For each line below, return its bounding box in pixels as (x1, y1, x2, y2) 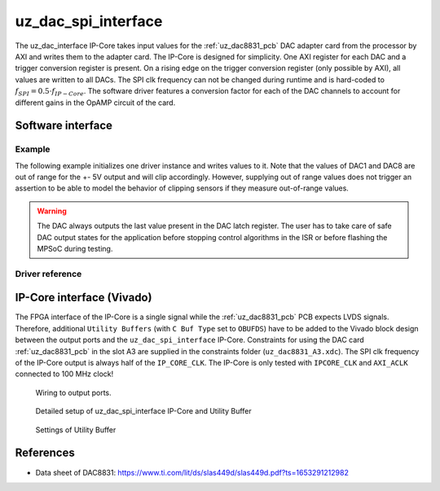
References (15, 446, 75, 460)
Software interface (15, 119, 113, 133)
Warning (37, 206, 67, 216)
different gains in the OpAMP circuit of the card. (15, 98, 176, 107)
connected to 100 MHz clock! (15, 369, 114, 379)
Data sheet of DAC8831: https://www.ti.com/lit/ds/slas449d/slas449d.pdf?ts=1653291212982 (35, 467, 350, 477)
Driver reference (15, 268, 82, 279)
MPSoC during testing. (37, 244, 113, 253)
